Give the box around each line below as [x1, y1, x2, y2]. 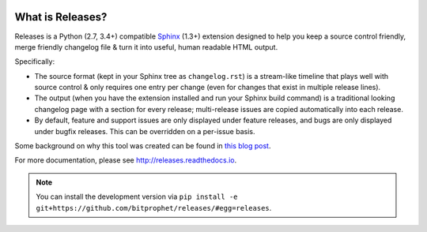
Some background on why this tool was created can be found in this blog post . [14, 141, 271, 151]
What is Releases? [14, 10, 108, 24]
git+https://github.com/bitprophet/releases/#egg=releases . [36, 203, 272, 212]
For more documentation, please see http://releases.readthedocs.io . [14, 155, 237, 165]
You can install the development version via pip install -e [36, 192, 238, 201]
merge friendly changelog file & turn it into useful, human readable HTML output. [14, 42, 278, 51]
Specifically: [14, 57, 55, 66]
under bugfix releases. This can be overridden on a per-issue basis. [34, 126, 255, 136]
